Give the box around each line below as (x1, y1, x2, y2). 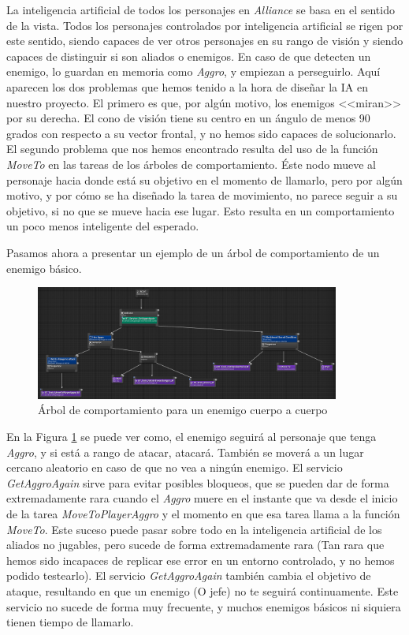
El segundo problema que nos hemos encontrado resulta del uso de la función (6, 140, 378, 157)
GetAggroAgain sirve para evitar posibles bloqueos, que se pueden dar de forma (6, 474, 389, 491)
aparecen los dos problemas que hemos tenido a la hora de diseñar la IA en (6, 78, 369, 95)
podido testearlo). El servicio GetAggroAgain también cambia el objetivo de (6, 567, 371, 584)
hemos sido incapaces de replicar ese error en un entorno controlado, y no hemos (6, 551, 395, 568)
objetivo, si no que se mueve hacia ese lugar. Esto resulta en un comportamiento (6, 202, 395, 219)
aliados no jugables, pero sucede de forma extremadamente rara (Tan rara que (6, 536, 385, 553)
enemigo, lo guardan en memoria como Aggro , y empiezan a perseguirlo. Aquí (6, 63, 381, 80)
